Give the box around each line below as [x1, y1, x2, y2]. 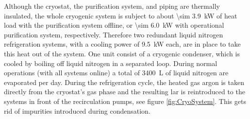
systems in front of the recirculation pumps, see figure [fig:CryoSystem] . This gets [4, 96, 246, 106]
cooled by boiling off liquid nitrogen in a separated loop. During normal [4, 58, 217, 68]
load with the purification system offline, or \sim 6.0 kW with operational [4, 20, 224, 30]
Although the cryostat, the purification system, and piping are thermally [4, 1, 220, 11]
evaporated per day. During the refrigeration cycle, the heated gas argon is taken [4, 77, 244, 87]
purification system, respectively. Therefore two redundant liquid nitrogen [4, 29, 223, 39]
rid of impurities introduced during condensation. [4, 105, 150, 116]
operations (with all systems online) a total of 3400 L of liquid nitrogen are [4, 68, 229, 78]
